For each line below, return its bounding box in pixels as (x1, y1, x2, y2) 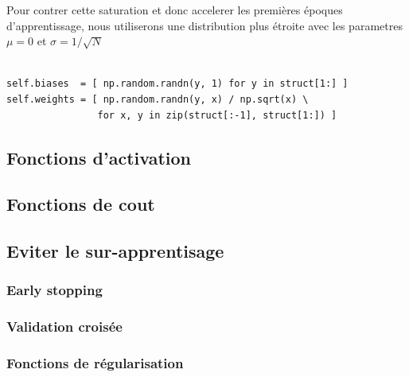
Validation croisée (6, 317, 123, 336)
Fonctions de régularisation (6, 353, 184, 373)
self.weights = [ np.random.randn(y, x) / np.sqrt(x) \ (6, 93, 309, 105)
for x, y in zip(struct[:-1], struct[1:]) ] (97, 109, 337, 121)
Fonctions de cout (6, 192, 155, 216)
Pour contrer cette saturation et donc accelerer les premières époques (6, 2, 343, 17)
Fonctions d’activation (6, 145, 191, 169)
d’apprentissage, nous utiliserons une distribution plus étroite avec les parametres (6, 17, 403, 33)
